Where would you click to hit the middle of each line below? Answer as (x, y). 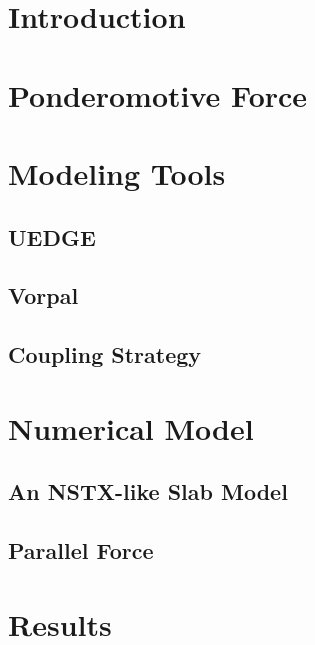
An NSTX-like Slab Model (148, 491)
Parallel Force (81, 550)
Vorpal (43, 295)
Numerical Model (131, 427)
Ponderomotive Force (158, 94)
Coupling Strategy (105, 354)
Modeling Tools (117, 172)
